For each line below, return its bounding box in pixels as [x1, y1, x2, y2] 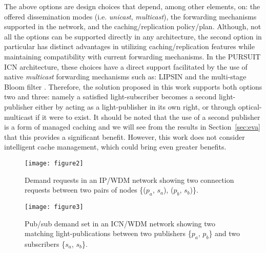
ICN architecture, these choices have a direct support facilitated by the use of [4, 61, 248, 72]
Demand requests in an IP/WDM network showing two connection [25, 174, 234, 185]
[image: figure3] [25, 203, 84, 210]
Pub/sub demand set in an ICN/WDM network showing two [25, 218, 216, 228]
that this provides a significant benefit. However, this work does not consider [4, 131, 245, 142]
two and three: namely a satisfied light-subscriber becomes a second [4, 91, 217, 102]
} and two [209, 228, 240, 239]
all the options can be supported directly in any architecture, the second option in [4, 31, 262, 41]
